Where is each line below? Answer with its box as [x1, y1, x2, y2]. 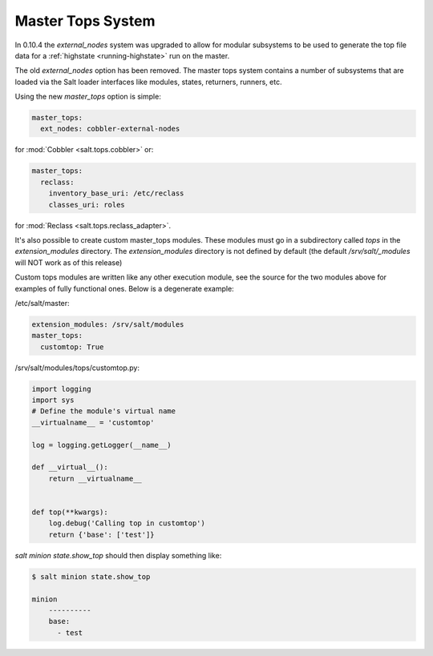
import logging [31, 384, 91, 393]
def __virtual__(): [31, 463, 108, 472]
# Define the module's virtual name [31, 407, 176, 416]
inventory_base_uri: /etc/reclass [48, 189, 184, 198]
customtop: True [40, 342, 104, 352]
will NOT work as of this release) [14, 257, 123, 268]
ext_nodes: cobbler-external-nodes [40, 124, 180, 134]
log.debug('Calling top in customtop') [48, 519, 206, 528]
